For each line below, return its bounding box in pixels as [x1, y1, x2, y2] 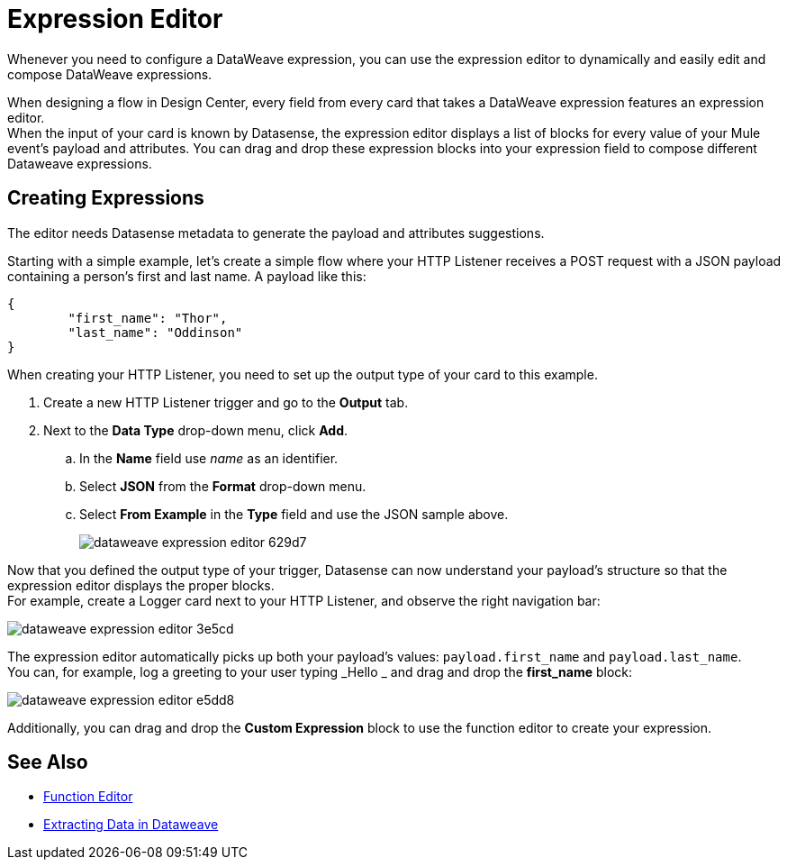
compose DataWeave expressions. [7, 66, 213, 82]
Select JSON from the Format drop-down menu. [79, 478, 366, 494]
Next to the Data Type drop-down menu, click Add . [43, 422, 348, 438]
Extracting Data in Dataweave [43, 817, 219, 833]
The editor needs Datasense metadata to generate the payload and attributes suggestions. [7, 224, 545, 241]
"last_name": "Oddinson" [68, 324, 243, 340]
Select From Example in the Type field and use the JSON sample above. [79, 506, 509, 522]
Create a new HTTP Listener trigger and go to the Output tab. [43, 394, 409, 410]
